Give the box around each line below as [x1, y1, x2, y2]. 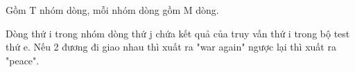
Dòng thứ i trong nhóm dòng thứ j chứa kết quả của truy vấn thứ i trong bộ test [6, 26, 350, 40]
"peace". [6, 53, 40, 67]
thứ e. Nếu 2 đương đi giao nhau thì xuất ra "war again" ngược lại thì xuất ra [6, 39, 336, 54]
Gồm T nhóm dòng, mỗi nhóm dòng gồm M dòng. [6, 3, 219, 17]
